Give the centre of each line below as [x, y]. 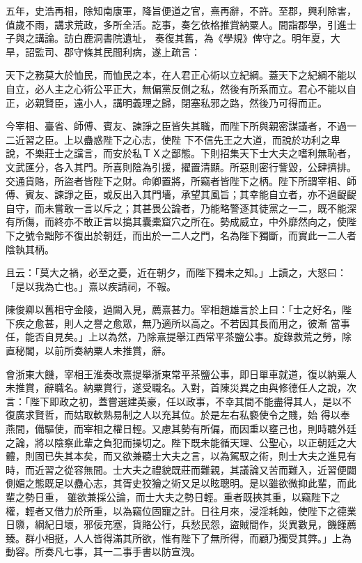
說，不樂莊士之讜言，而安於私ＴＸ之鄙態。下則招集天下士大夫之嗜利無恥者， [181, 153]
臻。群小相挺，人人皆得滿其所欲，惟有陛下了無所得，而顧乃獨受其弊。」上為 [179, 538]
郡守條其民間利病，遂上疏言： [132, 51]
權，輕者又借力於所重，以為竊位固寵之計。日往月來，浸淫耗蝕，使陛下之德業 [181, 510]
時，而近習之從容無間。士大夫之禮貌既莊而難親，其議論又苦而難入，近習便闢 [181, 469]
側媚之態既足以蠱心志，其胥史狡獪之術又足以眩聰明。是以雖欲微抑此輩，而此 [181, 483]
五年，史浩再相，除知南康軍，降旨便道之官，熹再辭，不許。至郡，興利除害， [181, 10]
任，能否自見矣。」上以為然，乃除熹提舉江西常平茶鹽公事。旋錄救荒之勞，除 [179, 337]
